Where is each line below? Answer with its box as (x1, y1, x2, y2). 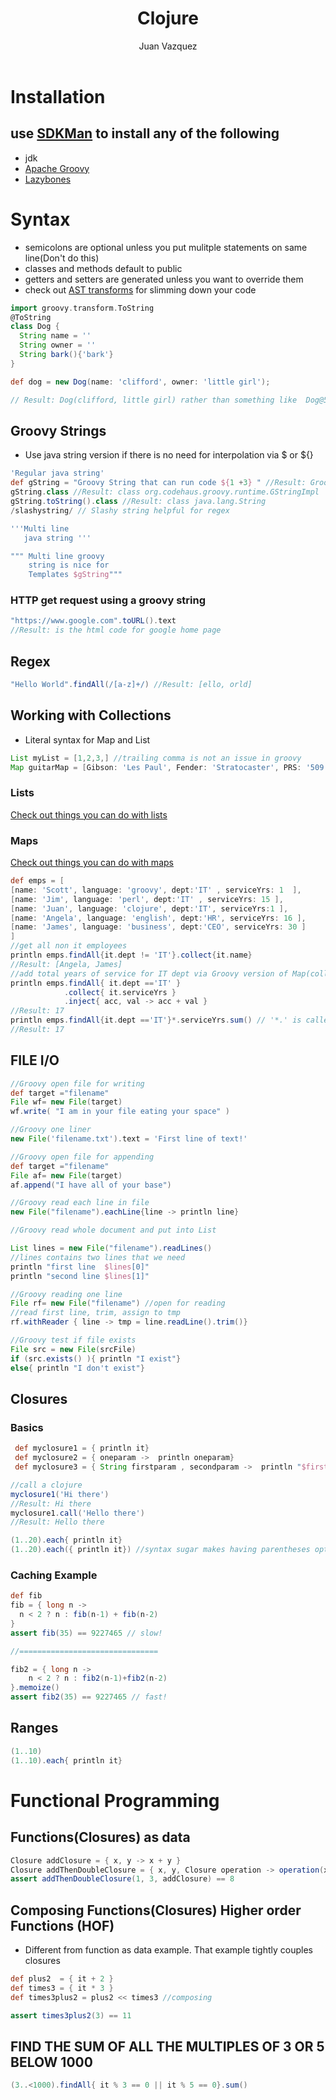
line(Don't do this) (24, 252, 100, 264)
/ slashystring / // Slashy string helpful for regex (10, 505, 230, 516)
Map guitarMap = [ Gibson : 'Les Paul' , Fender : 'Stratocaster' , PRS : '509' (10, 762, 329, 772)
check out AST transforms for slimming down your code (24, 283, 257, 296)
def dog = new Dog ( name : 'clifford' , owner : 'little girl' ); (10, 377, 271, 387)
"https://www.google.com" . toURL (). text (10, 616, 177, 626)
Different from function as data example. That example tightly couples (24, 1944, 313, 1956)
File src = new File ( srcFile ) (10, 1344, 137, 1354)
